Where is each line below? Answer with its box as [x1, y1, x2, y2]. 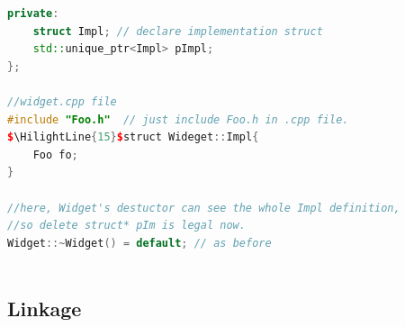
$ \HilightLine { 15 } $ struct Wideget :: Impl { [7, 131, 259, 144]
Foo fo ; [32, 148, 78, 161]
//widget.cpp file [7, 95, 117, 108]
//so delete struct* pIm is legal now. [7, 219, 246, 232]
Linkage [7, 295, 82, 322]
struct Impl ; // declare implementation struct [32, 24, 323, 38]
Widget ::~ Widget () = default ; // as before [7, 236, 272, 250]
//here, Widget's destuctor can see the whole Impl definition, [7, 201, 400, 214]
